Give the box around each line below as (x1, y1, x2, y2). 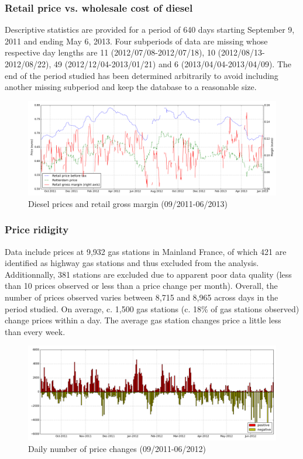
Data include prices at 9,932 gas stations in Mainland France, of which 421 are (5, 245, 287, 257)
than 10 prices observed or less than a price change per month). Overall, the (5, 279, 278, 292)
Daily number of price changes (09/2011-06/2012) (28, 442, 206, 454)
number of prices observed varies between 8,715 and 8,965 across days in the (5, 291, 278, 303)
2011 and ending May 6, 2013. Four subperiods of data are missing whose (5, 34, 268, 47)
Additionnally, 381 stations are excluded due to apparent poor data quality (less (5, 268, 292, 280)
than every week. (5, 325, 66, 337)
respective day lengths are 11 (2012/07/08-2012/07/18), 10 (5, 46, 215, 58)
